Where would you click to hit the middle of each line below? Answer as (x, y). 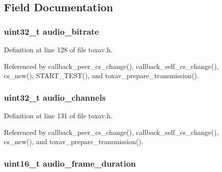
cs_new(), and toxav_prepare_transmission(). (74, 141)
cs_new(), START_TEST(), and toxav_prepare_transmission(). (101, 75)
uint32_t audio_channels (55, 97)
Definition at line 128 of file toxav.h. (58, 49)
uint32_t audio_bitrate (52, 31)
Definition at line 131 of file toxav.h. (58, 115)
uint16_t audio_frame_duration (70, 163)
